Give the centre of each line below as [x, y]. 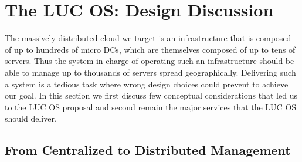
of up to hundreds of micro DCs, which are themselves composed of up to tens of [150, 49]
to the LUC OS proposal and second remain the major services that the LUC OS [151, 107]
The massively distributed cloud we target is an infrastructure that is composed [148, 38]
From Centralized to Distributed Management [148, 150]
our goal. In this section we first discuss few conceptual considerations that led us [151, 95]
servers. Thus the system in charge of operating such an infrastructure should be [150, 61]
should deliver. [31, 118]
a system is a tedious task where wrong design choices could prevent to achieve [147, 84]
